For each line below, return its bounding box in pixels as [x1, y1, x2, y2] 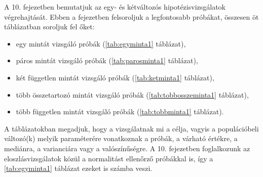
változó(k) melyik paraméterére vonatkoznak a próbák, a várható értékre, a [4, 133, 238, 144]
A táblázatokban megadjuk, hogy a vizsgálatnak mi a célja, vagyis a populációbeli [4, 123, 259, 134]
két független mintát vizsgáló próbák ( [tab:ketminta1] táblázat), [16, 72, 214, 82]
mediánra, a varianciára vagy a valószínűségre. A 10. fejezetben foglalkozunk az [4, 143, 250, 153]
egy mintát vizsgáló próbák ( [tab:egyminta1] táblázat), [16, 38, 186, 49]
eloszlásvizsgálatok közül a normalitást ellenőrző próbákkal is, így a [4, 153, 213, 163]
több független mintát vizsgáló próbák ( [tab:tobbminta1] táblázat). [16, 106, 224, 117]
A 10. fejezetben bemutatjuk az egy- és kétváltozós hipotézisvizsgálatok [4, 2, 226, 12]
